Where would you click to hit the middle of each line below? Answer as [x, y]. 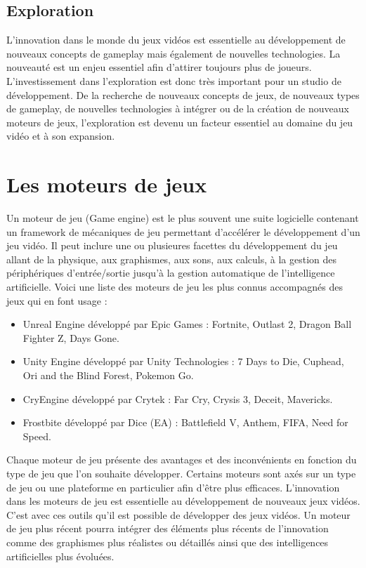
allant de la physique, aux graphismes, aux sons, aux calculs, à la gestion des [172, 259]
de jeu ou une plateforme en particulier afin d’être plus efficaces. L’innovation [173, 487]
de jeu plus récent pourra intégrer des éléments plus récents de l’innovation [168, 528]
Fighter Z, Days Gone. [71, 337]
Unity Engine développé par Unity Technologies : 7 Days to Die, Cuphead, [183, 361]
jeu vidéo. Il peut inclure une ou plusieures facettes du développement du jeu [172, 245]
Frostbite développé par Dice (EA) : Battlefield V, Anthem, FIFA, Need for [185, 422]
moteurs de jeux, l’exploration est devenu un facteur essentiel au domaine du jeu [180, 122]
